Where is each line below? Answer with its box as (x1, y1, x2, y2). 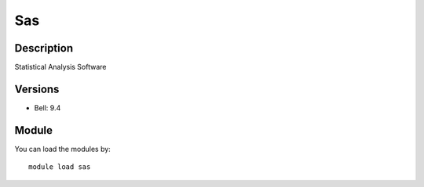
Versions (14, 82, 60, 95)
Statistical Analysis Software (14, 63, 107, 72)
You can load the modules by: (14, 144, 111, 153)
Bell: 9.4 (34, 102, 61, 113)
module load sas (28, 163, 91, 171)
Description (14, 41, 74, 55)
